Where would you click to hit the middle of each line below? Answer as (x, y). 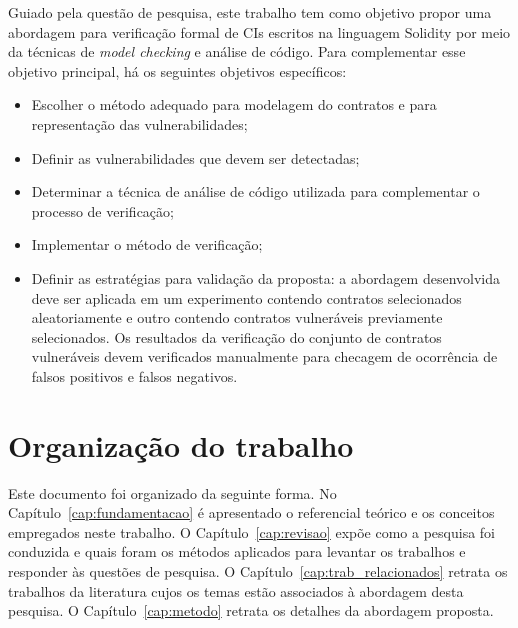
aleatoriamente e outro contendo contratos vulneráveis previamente (237, 317)
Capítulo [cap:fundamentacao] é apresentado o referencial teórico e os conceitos (251, 512)
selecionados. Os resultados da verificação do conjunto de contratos (236, 336)
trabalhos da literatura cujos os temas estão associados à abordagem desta (236, 590)
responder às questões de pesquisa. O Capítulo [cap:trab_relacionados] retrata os (258, 571)
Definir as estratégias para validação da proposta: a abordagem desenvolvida (266, 277)
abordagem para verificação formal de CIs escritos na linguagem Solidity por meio (259, 31)
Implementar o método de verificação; (147, 244)
